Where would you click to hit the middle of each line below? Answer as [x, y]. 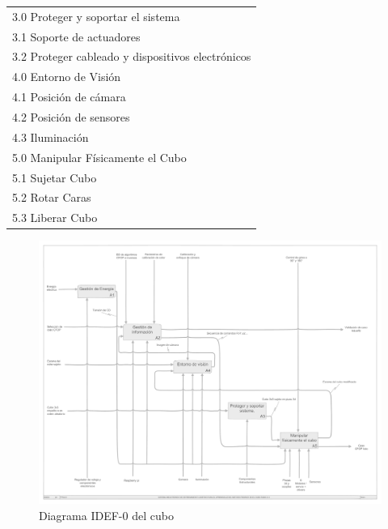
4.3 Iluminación [51, 137]
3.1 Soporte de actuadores [76, 36]
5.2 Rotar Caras [52, 197]
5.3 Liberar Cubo [55, 218]
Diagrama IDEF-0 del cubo [106, 515]
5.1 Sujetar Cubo [55, 177]
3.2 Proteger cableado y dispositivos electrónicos [132, 56]
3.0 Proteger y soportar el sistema [96, 16]
